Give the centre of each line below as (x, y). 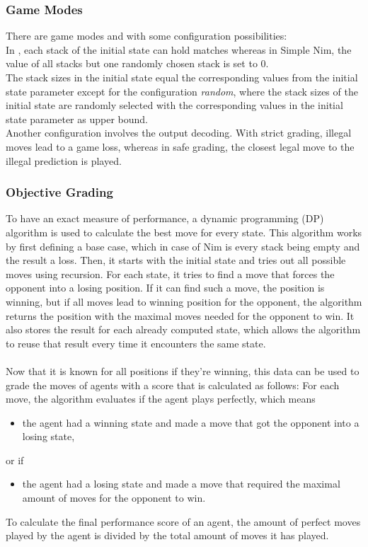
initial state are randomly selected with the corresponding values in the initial (174, 105)
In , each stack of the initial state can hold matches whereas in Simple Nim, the (179, 49)
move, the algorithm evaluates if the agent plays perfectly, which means (161, 399)
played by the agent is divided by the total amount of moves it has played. (167, 535)
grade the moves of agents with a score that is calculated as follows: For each (173, 385)
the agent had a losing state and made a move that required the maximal (181, 484)
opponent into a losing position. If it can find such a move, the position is (165, 288)
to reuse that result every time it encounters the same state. (136, 343)
